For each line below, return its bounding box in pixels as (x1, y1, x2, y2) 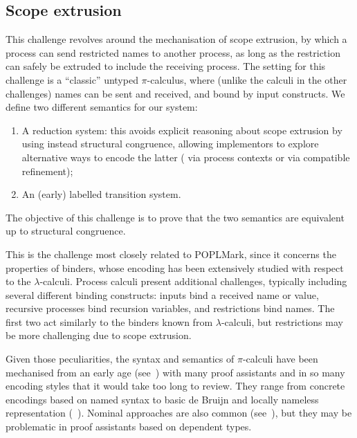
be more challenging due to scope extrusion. (6, 328, 192, 343)
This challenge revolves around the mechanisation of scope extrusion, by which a (6, 32, 347, 46)
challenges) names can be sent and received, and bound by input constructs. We (6, 86, 345, 100)
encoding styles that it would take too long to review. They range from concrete (6, 378, 345, 393)
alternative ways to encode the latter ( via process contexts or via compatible (21, 149, 350, 164)
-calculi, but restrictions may (221, 314, 343, 329)
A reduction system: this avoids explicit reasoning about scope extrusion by (21, 122, 342, 137)
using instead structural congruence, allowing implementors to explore (21, 136, 319, 151)
